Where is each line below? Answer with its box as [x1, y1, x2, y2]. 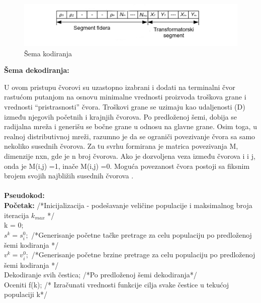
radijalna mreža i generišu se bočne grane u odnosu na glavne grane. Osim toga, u [4, 121, 257, 132]
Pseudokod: [4, 190, 45, 200]
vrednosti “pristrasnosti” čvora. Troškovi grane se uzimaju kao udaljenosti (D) [4, 102, 245, 112]
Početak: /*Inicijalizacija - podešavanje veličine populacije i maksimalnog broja [4, 199, 252, 210]
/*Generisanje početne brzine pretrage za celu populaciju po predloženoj [31, 249, 255, 260]
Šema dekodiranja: [4, 65, 69, 75]
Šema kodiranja [24, 48, 72, 58]
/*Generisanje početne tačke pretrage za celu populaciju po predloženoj [31, 229, 252, 240]
